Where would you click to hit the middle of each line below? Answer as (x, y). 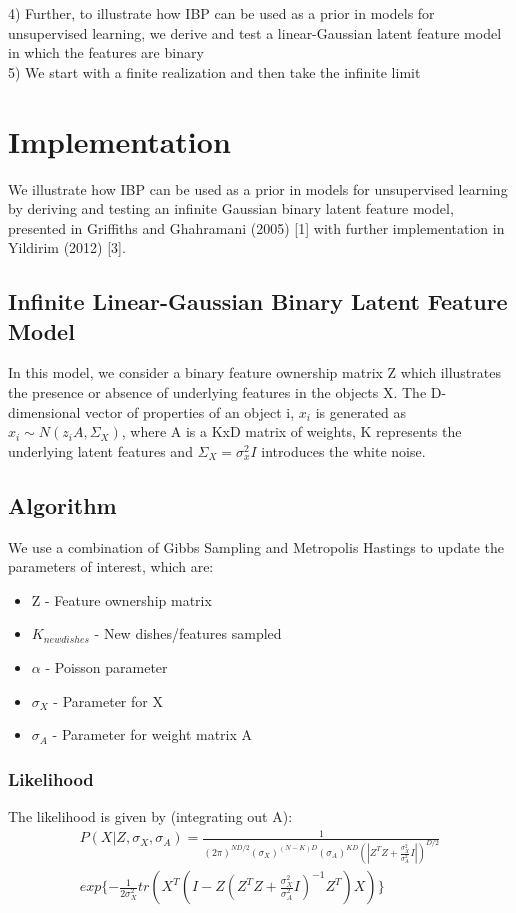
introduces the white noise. (343, 450)
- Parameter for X (108, 700)
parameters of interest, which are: (111, 566)
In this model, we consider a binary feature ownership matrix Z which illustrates (254, 372)
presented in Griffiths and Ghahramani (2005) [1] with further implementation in (256, 227)
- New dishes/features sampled (188, 633)
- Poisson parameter (106, 667)
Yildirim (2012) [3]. (67, 247)
